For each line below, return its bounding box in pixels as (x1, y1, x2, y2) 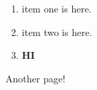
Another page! (6, 71, 65, 85)
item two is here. (21, 24, 92, 39)
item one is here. (21, 1, 92, 15)
